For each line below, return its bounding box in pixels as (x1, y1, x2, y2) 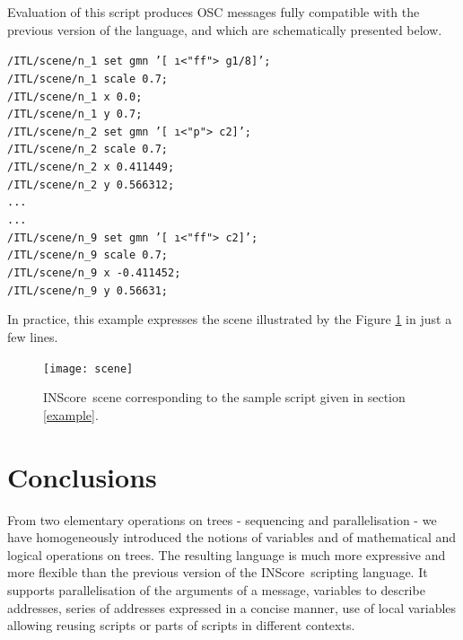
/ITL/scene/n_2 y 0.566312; (7, 178, 175, 191)
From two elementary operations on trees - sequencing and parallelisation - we (7, 510, 437, 529)
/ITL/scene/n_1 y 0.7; (7, 108, 143, 121)
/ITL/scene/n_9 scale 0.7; (7, 249, 168, 262)
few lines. (7, 327, 58, 346)
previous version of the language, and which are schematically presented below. (7, 20, 442, 39)
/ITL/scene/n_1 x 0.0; (7, 90, 143, 103)
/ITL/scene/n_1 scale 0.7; (7, 72, 168, 85)
